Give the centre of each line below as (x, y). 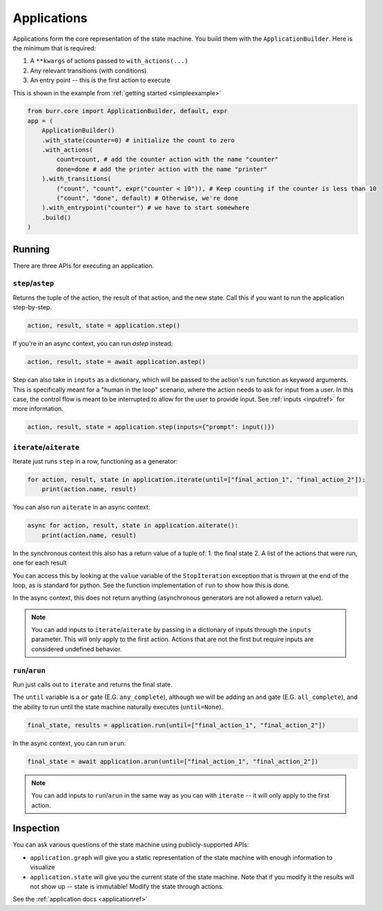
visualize (42, 867)
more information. (38, 409)
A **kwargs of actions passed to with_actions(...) (109, 61)
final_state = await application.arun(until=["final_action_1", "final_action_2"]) (173, 761)
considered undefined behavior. (77, 649)
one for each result (40, 563)
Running (31, 249)
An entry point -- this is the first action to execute (100, 80)
